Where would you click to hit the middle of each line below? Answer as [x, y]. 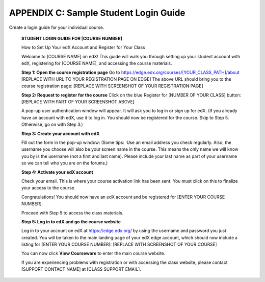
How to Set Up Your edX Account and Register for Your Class [83, 47]
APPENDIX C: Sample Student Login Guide [97, 13]
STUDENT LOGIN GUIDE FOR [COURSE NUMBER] [72, 38]
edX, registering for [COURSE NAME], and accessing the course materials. [97, 63]
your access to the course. [48, 188]
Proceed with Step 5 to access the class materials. [72, 212]
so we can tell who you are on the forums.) [65, 163]
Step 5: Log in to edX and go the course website [71, 222]
